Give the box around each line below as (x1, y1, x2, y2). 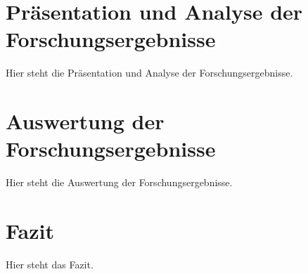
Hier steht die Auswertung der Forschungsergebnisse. (6, 175, 233, 190)
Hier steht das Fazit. (6, 256, 94, 271)
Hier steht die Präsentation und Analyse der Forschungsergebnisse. (6, 65, 293, 80)
